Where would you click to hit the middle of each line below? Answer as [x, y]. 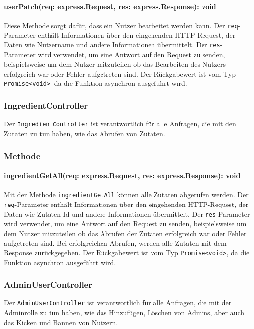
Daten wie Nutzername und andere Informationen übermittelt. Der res [112, 45]
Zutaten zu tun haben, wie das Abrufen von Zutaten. [85, 134]
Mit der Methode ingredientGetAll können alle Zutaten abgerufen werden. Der [126, 194]
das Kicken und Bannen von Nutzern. [61, 322]
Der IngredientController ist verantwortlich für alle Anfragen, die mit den [120, 124]
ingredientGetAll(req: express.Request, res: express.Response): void [122, 176]
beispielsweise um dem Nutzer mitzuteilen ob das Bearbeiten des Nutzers [115, 64]
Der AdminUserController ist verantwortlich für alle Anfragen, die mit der [118, 303]
